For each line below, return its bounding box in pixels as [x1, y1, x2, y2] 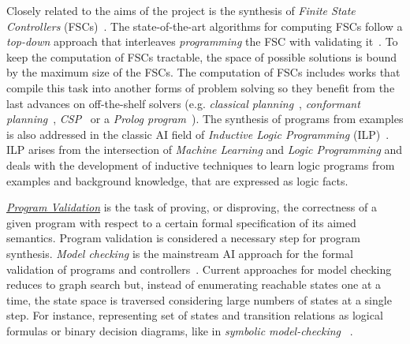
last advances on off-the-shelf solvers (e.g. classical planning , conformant [6, 95, 360, 111]
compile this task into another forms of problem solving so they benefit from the [6, 79, 395, 95]
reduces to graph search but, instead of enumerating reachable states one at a [6, 276, 381, 293]
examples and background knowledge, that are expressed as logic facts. [6, 172, 348, 189]
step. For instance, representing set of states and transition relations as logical [6, 307, 383, 323]
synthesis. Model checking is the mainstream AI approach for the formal [6, 245, 353, 261]
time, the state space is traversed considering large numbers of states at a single [6, 291, 392, 308]
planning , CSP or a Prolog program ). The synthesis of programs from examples [6, 110, 404, 127]
